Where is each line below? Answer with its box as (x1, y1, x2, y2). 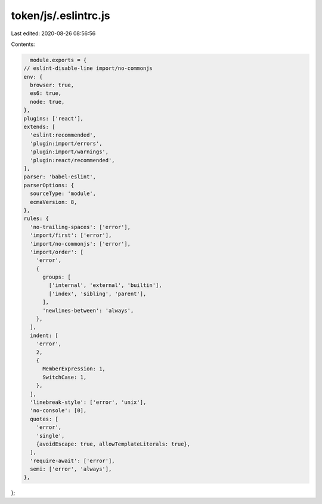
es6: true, (30, 90, 62, 97)
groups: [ (42, 274, 72, 280)
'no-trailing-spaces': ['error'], (30, 224, 131, 230)
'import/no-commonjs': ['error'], (30, 240, 131, 247)
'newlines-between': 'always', (42, 307, 134, 314)
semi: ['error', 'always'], (30, 466, 112, 472)
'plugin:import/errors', (30, 140, 103, 147)
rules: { (23, 215, 49, 222)
